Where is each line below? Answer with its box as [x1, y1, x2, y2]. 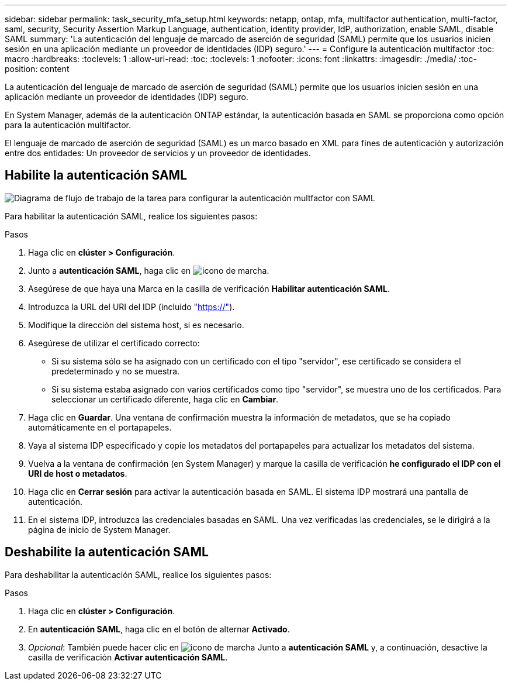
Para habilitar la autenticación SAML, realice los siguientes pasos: [5, 211, 258, 221]
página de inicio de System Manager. [28, 524, 171, 535]
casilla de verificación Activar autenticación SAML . [28, 652, 228, 662]
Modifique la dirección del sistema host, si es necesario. [28, 319, 244, 330]
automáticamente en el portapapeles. [28, 422, 172, 432]
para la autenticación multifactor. [5, 120, 132, 130]
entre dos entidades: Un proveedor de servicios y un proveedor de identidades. [5, 148, 311, 158]
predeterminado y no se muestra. [51, 366, 180, 376]
